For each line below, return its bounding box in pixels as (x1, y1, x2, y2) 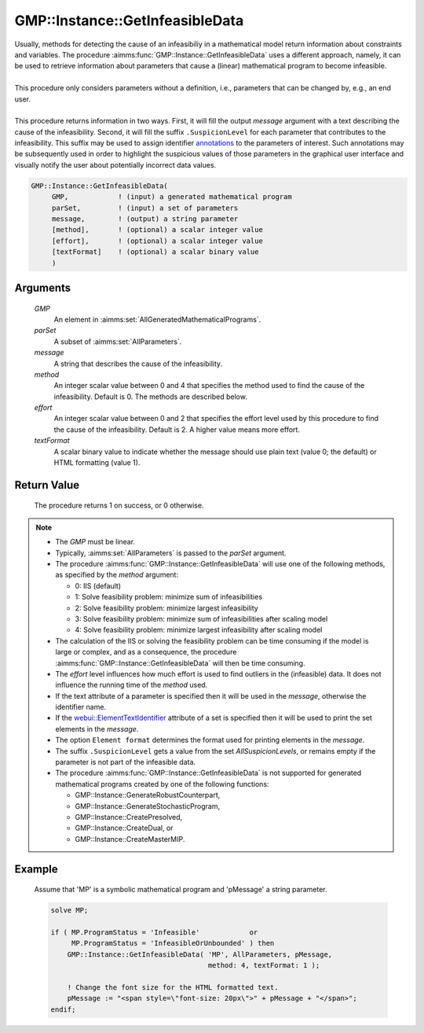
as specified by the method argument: (55, 570, 179, 580)
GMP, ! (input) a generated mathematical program (51, 193, 292, 201)
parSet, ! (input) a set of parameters (51, 203, 239, 212)
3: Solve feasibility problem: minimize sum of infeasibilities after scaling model (75, 614, 328, 623)
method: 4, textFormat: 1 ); (207, 961, 320, 970)
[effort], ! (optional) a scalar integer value (51, 236, 263, 245)
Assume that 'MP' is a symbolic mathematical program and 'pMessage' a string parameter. (34, 885, 327, 895)
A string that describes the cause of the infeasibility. (53, 359, 223, 368)
